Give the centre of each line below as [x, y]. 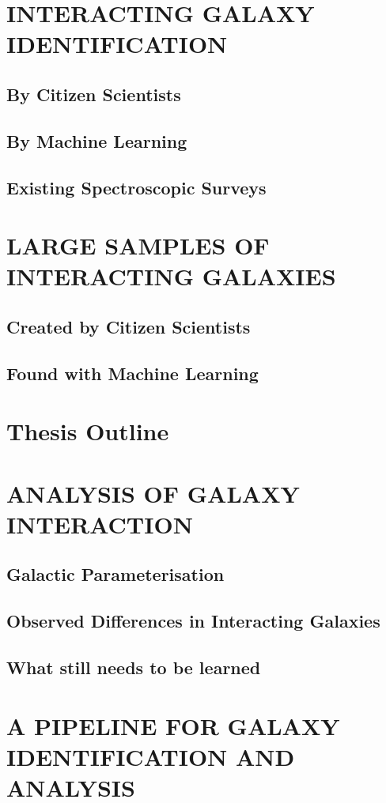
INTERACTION [100, 524]
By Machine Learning [97, 140]
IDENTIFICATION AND [151, 756]
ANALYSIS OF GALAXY [153, 493]
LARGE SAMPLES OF [138, 245]
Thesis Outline [88, 431]
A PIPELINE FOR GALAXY [173, 725]
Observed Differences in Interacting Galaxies [193, 621]
